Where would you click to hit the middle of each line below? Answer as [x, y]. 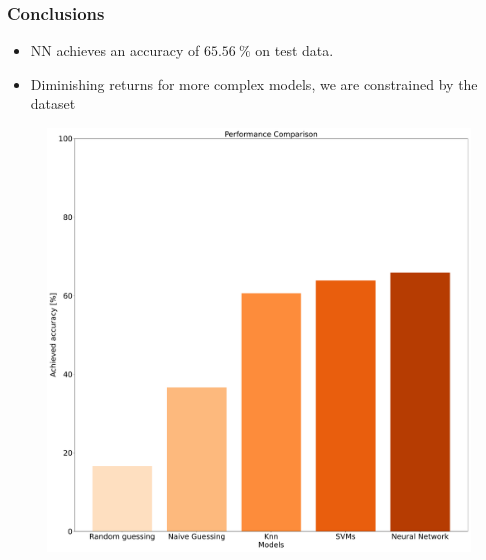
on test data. [294, 50]
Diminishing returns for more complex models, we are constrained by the [254, 83]
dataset [53, 103]
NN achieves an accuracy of [115, 50]
